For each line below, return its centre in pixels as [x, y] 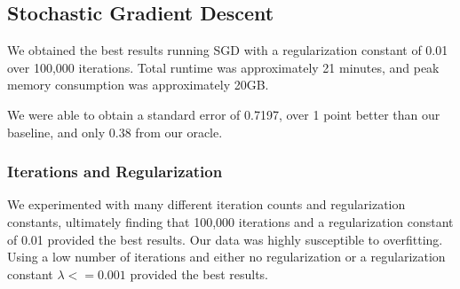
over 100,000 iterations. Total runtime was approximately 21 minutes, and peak [223, 67]
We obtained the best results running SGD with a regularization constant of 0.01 [228, 50]
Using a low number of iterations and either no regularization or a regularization [226, 257]
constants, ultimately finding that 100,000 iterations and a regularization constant [230, 221]
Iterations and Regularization [115, 172]
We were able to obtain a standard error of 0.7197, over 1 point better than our [224, 114]
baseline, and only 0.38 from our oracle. [115, 132]
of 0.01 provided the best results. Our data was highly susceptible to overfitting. [225, 239]
